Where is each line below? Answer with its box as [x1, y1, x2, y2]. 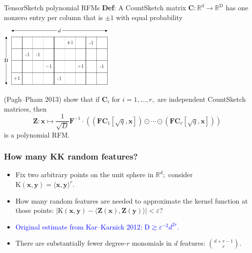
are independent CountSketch [157, 93, 246, 104]
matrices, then [4, 103, 47, 114]
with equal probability [116, 12, 183, 22]
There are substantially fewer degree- [15, 238, 127, 248]
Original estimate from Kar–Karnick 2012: [15, 221, 142, 231]
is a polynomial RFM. [4, 129, 70, 139]
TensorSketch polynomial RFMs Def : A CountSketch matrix [4, 2, 186, 12]
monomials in [132, 238, 172, 248]
